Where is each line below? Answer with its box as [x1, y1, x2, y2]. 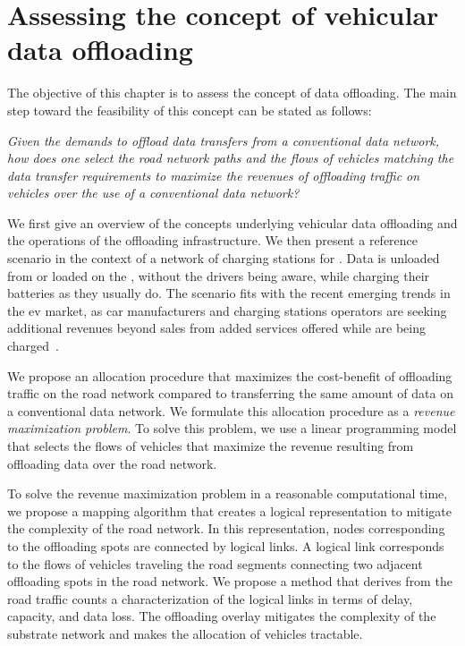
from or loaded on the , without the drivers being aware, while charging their [7, 266, 430, 285]
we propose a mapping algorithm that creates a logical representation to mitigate [7, 501, 452, 520]
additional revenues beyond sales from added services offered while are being [7, 319, 427, 337]
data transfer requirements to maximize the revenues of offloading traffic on [7, 166, 420, 184]
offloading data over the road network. [7, 454, 217, 472]
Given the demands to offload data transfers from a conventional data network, [7, 131, 440, 149]
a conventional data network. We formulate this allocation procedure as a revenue [7, 401, 455, 420]
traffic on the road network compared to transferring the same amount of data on [7, 384, 453, 403]
